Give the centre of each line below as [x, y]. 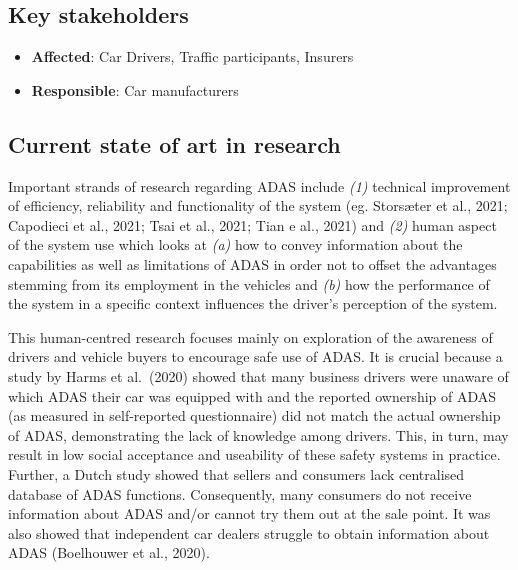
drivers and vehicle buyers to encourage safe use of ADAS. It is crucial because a [255, 356]
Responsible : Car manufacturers [135, 89]
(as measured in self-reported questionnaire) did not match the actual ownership [254, 415]
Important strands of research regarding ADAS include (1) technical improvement [259, 185]
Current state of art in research [174, 143]
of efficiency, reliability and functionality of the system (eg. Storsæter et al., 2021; [258, 205]
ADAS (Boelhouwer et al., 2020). [109, 552]
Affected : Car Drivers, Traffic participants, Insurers [192, 56]
